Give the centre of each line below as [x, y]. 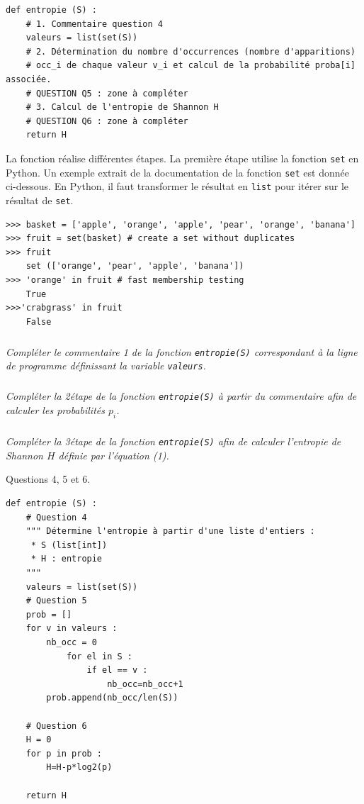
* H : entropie [67, 559]
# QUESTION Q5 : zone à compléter [107, 93]
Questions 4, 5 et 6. [48, 479]
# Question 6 [56, 726]
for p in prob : [64, 753]
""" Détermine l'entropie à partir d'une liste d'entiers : [170, 531]
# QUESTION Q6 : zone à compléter [107, 121]
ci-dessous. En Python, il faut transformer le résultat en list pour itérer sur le [177, 186]
